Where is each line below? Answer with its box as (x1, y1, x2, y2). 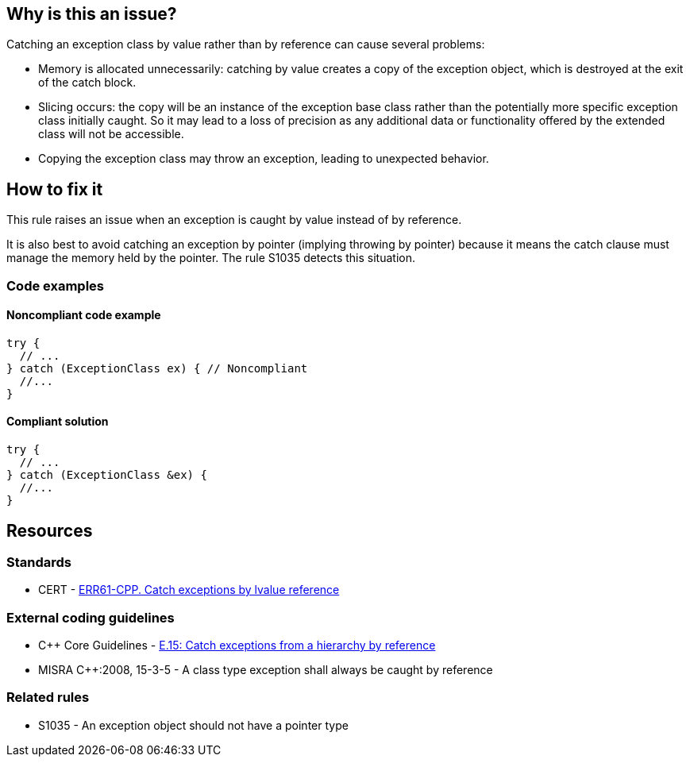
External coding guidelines (6, 609, 175, 626)
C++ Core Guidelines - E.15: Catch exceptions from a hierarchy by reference (38, 638, 436, 653)
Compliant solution (6, 414, 109, 429)
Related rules (6, 689, 90, 706)
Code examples (6, 277, 105, 294)
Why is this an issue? (6, 4, 177, 24)
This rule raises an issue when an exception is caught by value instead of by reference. (6, 213, 462, 227)
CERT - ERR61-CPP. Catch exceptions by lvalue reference (38, 583, 340, 597)
